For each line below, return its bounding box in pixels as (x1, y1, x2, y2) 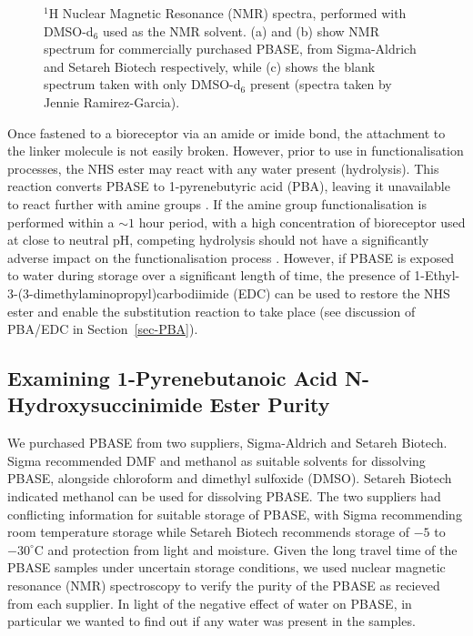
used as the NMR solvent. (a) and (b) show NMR (103, 21, 380, 40)
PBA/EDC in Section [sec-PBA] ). (7, 319, 198, 338)
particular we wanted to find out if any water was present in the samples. (7, 611, 416, 631)
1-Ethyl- (414, 266, 460, 285)
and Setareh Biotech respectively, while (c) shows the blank (44, 56, 376, 76)
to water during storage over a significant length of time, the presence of (7, 266, 410, 285)
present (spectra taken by (249, 75, 392, 94)
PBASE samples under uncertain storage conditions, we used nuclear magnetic (7, 558, 446, 577)
